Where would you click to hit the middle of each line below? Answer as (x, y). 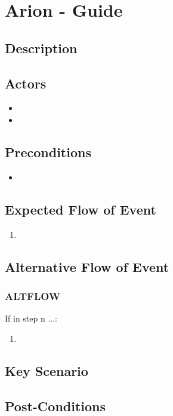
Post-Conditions (55, 406)
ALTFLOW (33, 296)
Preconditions (48, 152)
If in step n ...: (31, 318)
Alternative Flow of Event (87, 266)
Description (41, 48)
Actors (26, 83)
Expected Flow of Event (81, 209)
